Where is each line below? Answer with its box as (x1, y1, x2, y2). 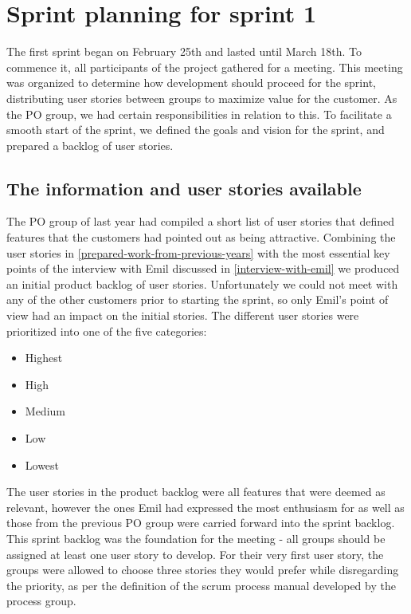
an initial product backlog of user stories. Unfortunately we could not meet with (6, 275, 398, 292)
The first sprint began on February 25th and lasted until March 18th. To (6, 43, 362, 60)
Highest (25, 349, 63, 366)
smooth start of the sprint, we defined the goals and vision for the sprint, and (6, 121, 385, 138)
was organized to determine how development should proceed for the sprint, (6, 74, 376, 91)
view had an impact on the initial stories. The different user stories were (6, 307, 359, 324)
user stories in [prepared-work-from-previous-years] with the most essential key (6, 244, 390, 261)
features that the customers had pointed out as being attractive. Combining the (6, 229, 396, 246)
